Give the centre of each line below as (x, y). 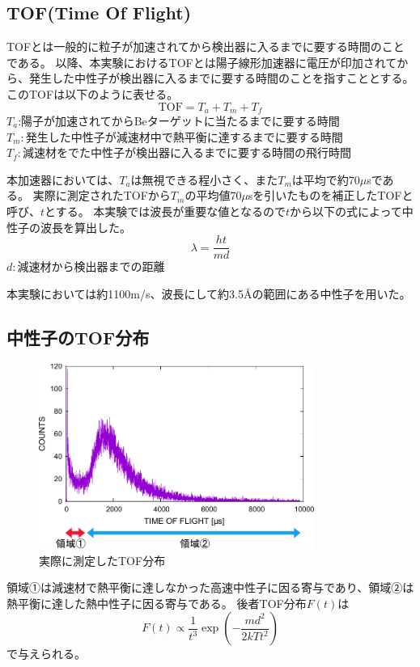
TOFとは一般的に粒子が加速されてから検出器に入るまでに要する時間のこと (206, 46)
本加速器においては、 (63, 179)
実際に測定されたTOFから (102, 195)
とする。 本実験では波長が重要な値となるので (165, 211)
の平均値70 (213, 195)
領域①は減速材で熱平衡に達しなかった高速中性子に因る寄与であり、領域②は (210, 587)
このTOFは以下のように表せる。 (93, 93)
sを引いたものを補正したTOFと (331, 195)
